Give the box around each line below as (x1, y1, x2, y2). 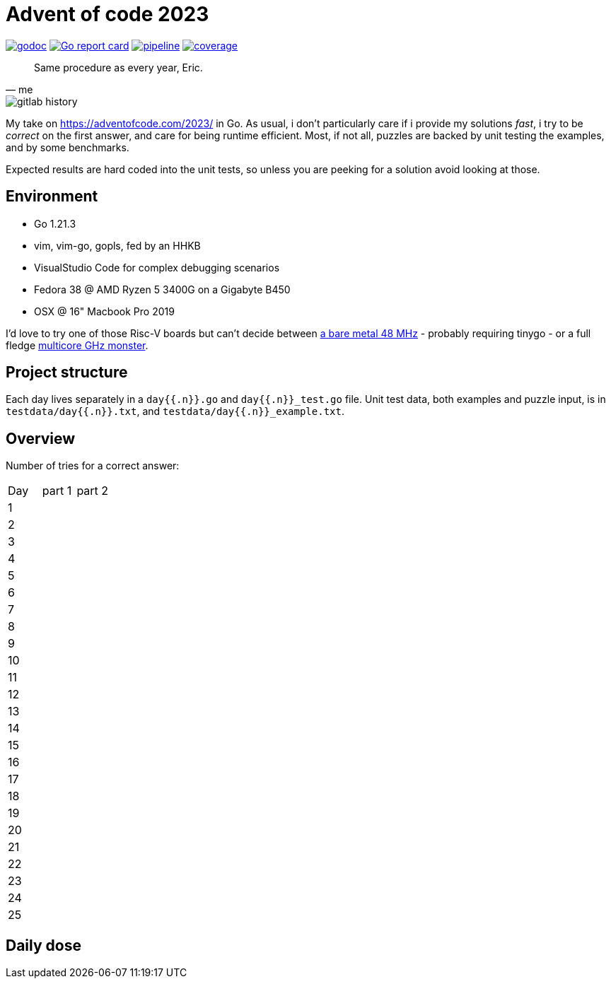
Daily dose (6, 936, 81, 954)
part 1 (42, 484, 72, 498)
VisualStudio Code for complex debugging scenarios (34, 261, 280, 274)
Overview (6, 429, 76, 447)
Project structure (6, 363, 128, 382)
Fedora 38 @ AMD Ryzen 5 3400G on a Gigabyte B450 (34, 283, 291, 295)
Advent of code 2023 (6, 2, 209, 26)
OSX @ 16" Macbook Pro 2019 (34, 305, 175, 317)
